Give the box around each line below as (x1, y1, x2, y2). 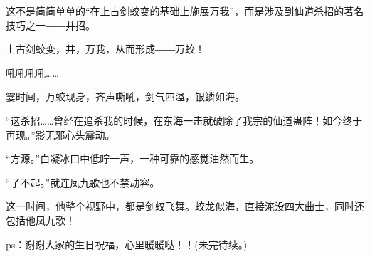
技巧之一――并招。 (6, 17, 95, 32)
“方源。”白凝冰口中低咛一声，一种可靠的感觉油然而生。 (6, 151, 260, 166)
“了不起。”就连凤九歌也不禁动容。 (6, 174, 160, 189)
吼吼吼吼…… (6, 65, 59, 80)
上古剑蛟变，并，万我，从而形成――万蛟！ (6, 41, 205, 56)
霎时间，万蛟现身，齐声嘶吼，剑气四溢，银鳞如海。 (6, 89, 245, 104)
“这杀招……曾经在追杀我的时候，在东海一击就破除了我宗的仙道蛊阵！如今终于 (6, 112, 363, 127)
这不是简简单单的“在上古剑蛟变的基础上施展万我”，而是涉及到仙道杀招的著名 (6, 4, 364, 18)
